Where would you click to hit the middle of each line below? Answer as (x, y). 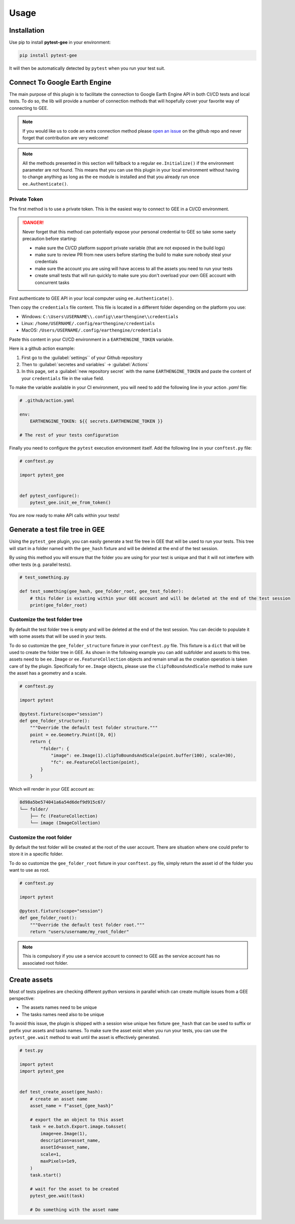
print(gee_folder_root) (59, 605)
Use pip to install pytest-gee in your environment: (60, 43)
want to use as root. (29, 870)
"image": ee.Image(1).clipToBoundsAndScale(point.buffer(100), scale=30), (143, 755)
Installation (27, 30)
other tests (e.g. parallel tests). (40, 565)
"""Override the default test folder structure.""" (94, 728)
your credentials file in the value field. (63, 378)
